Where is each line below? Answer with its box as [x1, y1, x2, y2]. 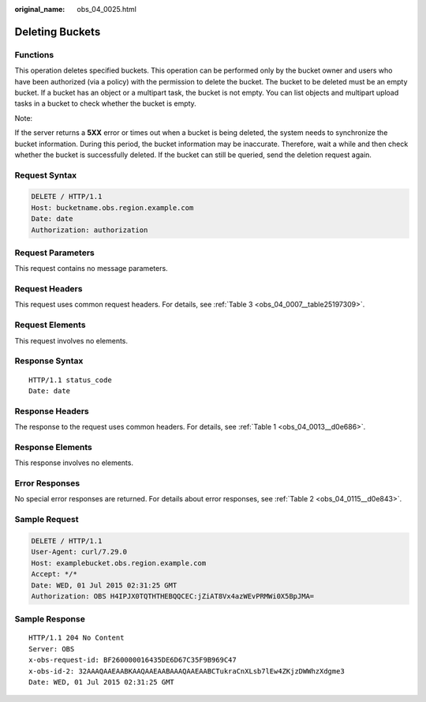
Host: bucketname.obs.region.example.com [31, 203, 194, 212]
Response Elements [14, 441, 92, 452]
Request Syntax [14, 170, 77, 181]
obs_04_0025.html [77, 5, 137, 13]
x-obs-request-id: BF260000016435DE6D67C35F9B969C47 [28, 655, 237, 665]
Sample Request [14, 514, 79, 525]
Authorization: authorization [31, 225, 148, 235]
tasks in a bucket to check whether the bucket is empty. [14, 99, 196, 108]
